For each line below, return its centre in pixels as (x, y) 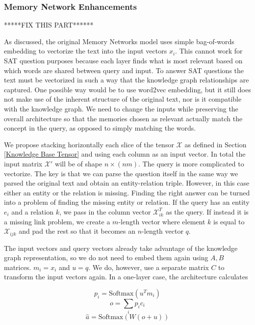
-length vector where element (162, 221)
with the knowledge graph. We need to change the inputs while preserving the (121, 108)
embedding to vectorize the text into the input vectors (86, 51)
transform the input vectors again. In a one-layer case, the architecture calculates (126, 277)
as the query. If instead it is (207, 211)
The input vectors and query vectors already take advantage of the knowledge (121, 248)
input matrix (23, 163)
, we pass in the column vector (105, 211)
